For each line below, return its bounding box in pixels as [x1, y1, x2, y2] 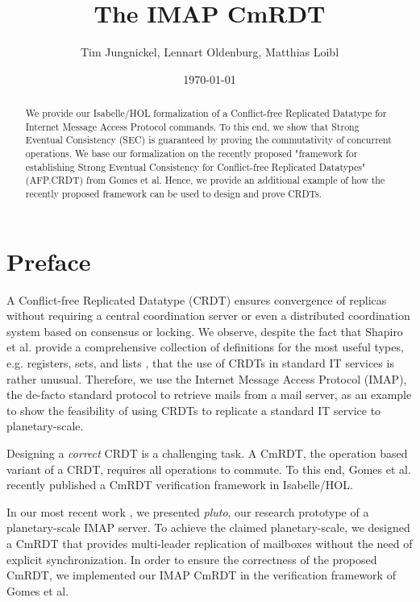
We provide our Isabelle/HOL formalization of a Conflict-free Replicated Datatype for [25, 106, 387, 120]
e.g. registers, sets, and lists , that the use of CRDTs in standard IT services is [6, 355, 394, 372]
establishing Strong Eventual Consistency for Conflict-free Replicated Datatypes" [25, 160, 366, 173]
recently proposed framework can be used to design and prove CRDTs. [25, 187, 322, 201]
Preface [6, 244, 91, 277]
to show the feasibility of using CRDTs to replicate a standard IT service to [6, 401, 381, 418]
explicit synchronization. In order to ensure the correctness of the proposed [6, 550, 377, 567]
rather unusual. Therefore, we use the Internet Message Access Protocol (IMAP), [6, 370, 407, 387]
